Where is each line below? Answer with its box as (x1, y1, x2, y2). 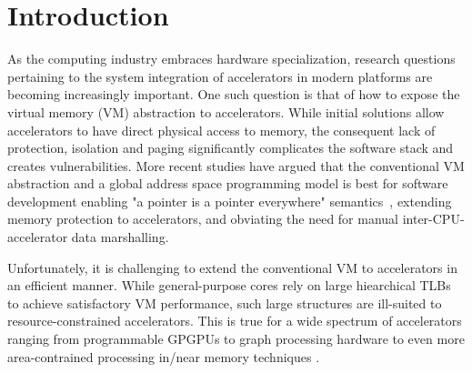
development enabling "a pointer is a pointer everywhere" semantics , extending (7, 191, 452, 210)
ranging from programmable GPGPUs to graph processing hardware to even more (7, 329, 465, 348)
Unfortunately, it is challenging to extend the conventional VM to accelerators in (7, 257, 457, 277)
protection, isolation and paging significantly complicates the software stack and (7, 138, 454, 157)
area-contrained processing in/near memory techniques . (7, 347, 320, 366)
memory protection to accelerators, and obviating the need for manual (7, 209, 398, 228)
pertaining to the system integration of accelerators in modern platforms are (7, 66, 433, 86)
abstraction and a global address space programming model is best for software (7, 174, 448, 193)
